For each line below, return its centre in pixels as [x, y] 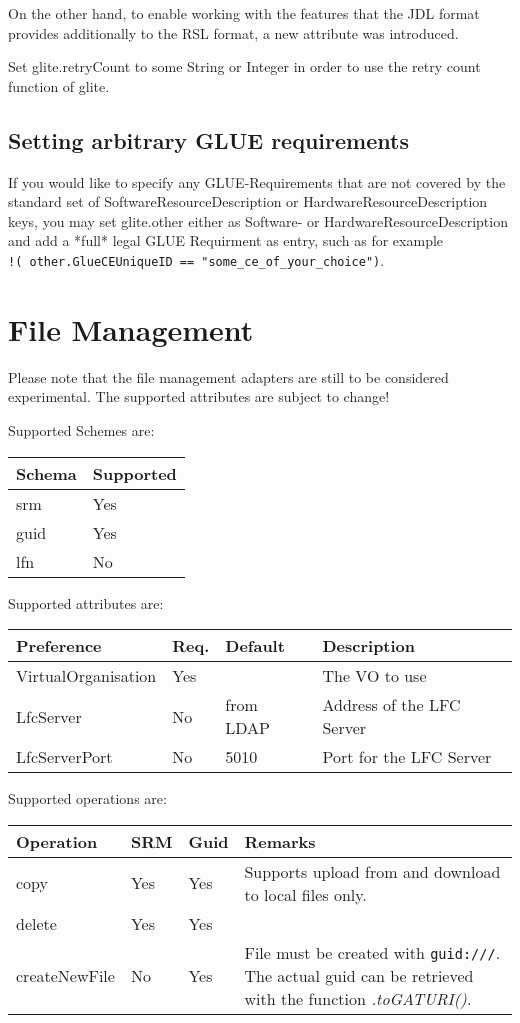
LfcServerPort [64, 757]
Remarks [280, 841]
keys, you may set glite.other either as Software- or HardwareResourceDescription [258, 220]
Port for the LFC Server [407, 757]
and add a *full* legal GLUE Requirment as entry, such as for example [226, 240]
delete [36, 923]
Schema [46, 473]
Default [255, 646]
